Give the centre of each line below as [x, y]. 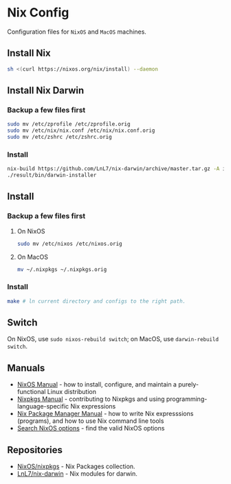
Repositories [35, 450]
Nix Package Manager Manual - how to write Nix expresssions [105, 414]
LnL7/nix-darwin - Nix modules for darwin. [77, 474]
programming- [187, 399]
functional [31, 392]
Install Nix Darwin [46, 91]
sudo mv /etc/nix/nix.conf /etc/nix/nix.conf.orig [81, 131]
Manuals [26, 368]
